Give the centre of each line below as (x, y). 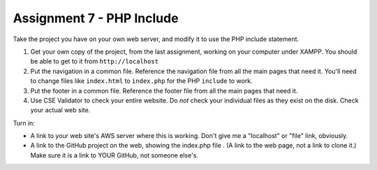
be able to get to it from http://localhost (94, 61)
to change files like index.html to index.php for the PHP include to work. (141, 81)
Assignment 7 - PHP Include (96, 18)
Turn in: (24, 123)
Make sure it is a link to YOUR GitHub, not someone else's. (114, 155)
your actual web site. (60, 110)
